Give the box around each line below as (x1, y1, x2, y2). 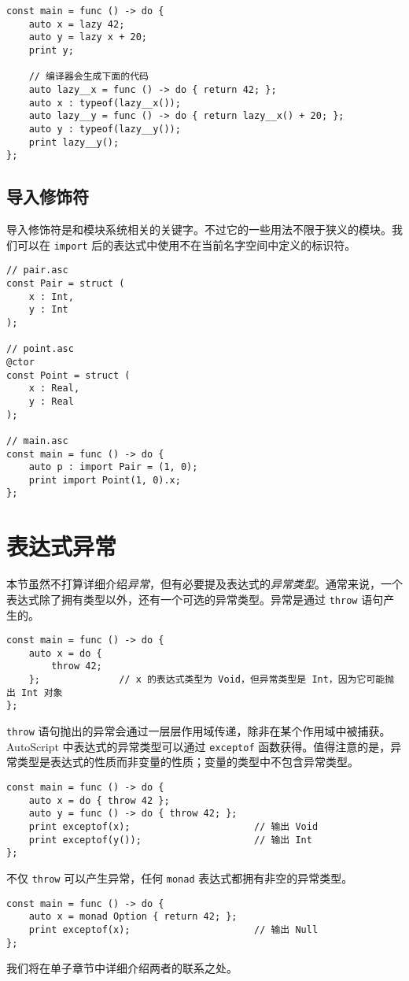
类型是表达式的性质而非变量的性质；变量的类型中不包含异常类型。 (17, 753, 359, 770)
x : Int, (28, 291, 74, 302)
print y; (28, 44, 74, 56)
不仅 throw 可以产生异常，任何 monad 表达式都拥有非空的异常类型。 (6, 869, 353, 886)
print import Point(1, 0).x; (28, 474, 181, 486)
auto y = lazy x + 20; (28, 31, 147, 43)
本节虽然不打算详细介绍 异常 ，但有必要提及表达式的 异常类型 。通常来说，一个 (6, 576, 403, 592)
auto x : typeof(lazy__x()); (28, 97, 181, 109)
